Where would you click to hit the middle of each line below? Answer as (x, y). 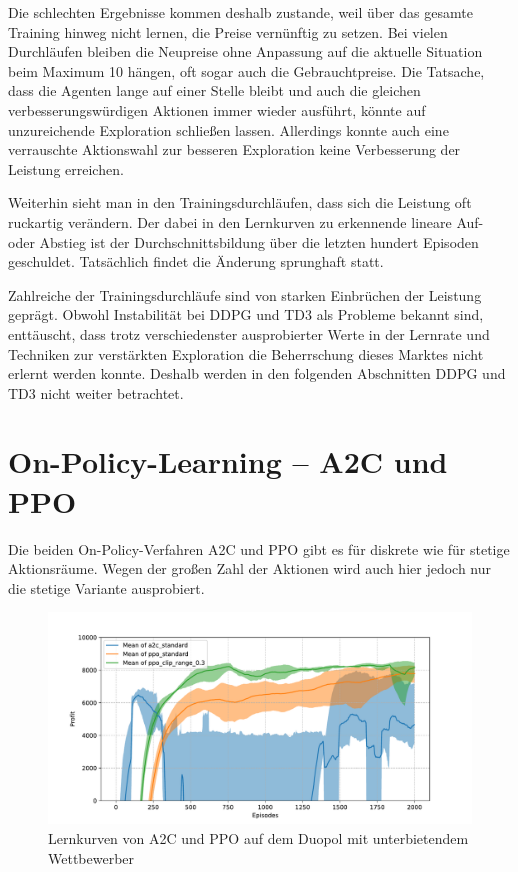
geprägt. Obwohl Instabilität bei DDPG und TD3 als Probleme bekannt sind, (246, 314)
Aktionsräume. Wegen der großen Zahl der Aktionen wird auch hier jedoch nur (249, 568)
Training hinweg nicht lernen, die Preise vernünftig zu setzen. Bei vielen (228, 31)
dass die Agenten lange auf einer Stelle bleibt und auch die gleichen (214, 90)
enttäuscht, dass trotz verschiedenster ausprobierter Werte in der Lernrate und (249, 333)
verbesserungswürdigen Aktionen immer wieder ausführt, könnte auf (217, 109)
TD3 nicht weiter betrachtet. (96, 392)
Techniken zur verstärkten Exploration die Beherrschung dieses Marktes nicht (246, 353)
